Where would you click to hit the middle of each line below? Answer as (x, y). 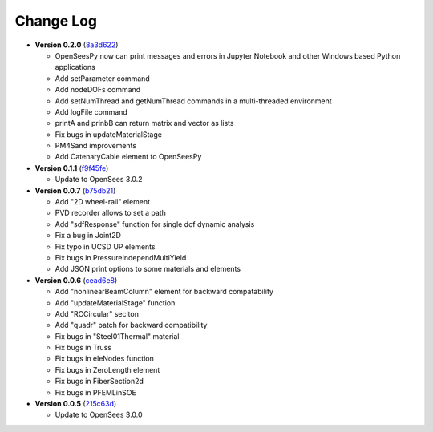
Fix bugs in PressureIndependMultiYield (121, 257)
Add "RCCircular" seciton (97, 313)
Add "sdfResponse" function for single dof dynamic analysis (155, 224)
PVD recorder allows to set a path (110, 213)
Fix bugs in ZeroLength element (107, 369)
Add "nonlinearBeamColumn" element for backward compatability (164, 292)
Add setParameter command (102, 78)
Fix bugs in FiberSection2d (99, 382)
